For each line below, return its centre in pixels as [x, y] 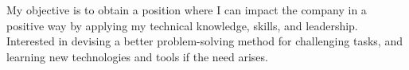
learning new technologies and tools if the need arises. [137, 56]
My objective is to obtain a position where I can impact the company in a [187, 10]
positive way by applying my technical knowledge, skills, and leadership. [182, 25]
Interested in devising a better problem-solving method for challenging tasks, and [204, 41]
